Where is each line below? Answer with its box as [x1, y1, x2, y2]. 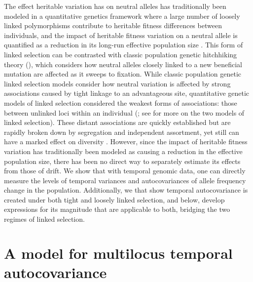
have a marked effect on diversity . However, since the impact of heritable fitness [4, 136, 248, 147]
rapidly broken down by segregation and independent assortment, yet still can [4, 126, 239, 137]
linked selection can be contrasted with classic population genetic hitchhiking [4, 49, 237, 59]
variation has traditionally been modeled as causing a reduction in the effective [4, 146, 243, 156]
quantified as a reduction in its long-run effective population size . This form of [4, 40, 243, 50]
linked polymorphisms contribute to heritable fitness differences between [4, 20, 222, 31]
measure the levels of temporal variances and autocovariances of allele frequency [4, 175, 246, 185]
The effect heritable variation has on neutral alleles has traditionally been [4, 1, 226, 11]
